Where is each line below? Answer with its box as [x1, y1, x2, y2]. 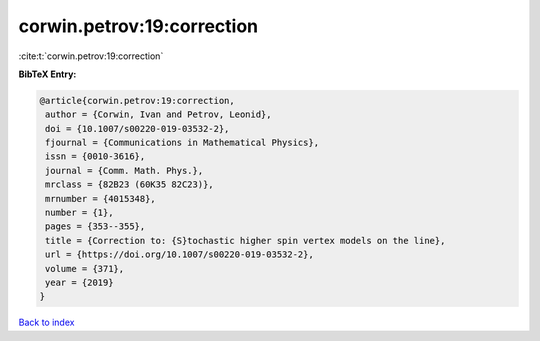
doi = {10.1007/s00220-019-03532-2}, [45, 123, 230, 134]
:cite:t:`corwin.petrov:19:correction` [18, 50, 164, 62]
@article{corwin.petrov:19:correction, [39, 95, 235, 106]
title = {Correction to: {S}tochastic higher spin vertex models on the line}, [45, 235, 446, 246]
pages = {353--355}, [45, 221, 146, 232]
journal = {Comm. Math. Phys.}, [45, 165, 204, 176]
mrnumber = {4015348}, [45, 193, 157, 204]
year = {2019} [45, 277, 114, 288]
